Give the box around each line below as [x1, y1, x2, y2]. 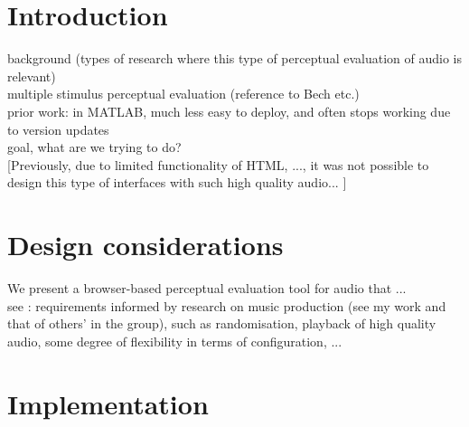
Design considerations [7, 226, 284, 263]
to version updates [7, 119, 109, 138]
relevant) [7, 66, 56, 85]
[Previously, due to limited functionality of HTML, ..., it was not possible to [7, 155, 429, 174]
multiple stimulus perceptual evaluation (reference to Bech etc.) [7, 84, 360, 103]
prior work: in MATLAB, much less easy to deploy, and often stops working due [7, 101, 451, 120]
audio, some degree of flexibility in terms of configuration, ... [7, 331, 342, 350]
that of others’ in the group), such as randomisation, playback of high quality [7, 314, 436, 333]
